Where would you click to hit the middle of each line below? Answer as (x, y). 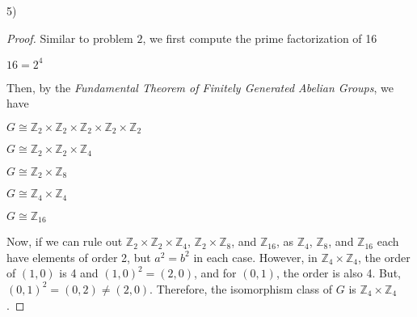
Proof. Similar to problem (70, 38)
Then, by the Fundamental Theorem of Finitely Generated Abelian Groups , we (200, 87)
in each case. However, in (255, 257)
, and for (215, 273)
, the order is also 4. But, (338, 273)
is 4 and (79, 273)
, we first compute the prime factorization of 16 (260, 38)
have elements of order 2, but (79, 257)
